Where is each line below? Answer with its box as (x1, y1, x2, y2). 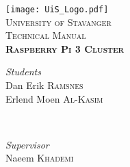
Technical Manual (5, 28, 86, 42)
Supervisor (5, 137, 49, 151)
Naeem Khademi (5, 151, 74, 165)
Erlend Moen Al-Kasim (5, 91, 103, 105)
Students (5, 64, 41, 79)
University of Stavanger (5, 14, 112, 29)
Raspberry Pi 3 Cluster (5, 41, 125, 55)
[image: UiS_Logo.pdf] (5, 5, 109, 14)
